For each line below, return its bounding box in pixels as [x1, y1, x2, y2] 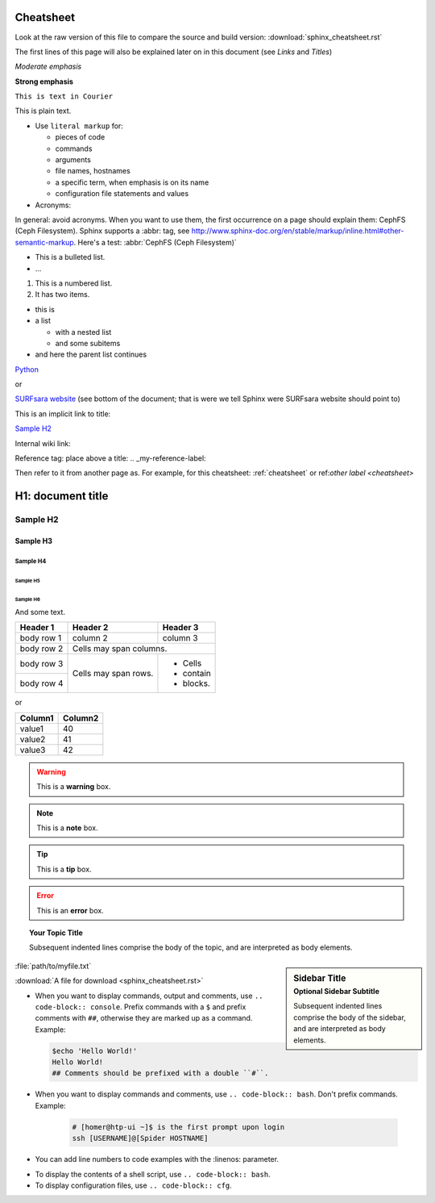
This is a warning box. [36, 782, 111, 792]
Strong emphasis [14, 77, 74, 86]
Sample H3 [14, 536, 52, 545]
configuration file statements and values [55, 189, 189, 198]
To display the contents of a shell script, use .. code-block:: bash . [35, 1169, 271, 1179]
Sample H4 [14, 557, 47, 565]
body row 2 [19, 643, 64, 654]
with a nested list [55, 327, 112, 336]
